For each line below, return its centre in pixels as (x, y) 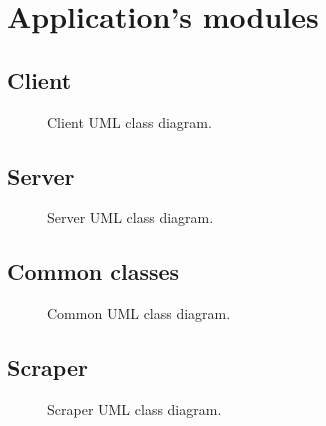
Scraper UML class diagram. (134, 408)
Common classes (93, 271)
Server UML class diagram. (130, 217)
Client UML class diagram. (129, 121)
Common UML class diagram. (139, 313)
